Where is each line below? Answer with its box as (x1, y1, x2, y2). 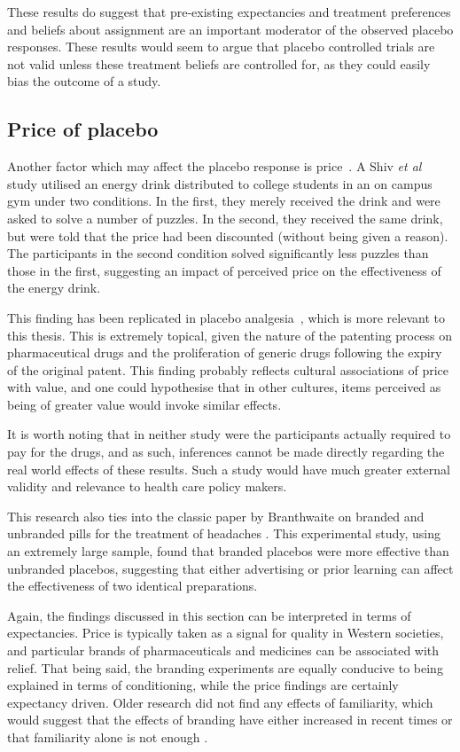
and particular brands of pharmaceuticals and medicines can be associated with (7, 641, 440, 660)
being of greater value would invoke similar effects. (7, 395, 282, 413)
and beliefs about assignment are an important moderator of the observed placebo (7, 20, 454, 38)
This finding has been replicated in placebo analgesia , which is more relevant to (7, 308, 445, 326)
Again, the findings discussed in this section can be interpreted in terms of (7, 606, 411, 624)
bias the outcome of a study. (7, 72, 161, 90)
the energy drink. (7, 278, 101, 297)
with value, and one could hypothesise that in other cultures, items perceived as (7, 378, 441, 396)
